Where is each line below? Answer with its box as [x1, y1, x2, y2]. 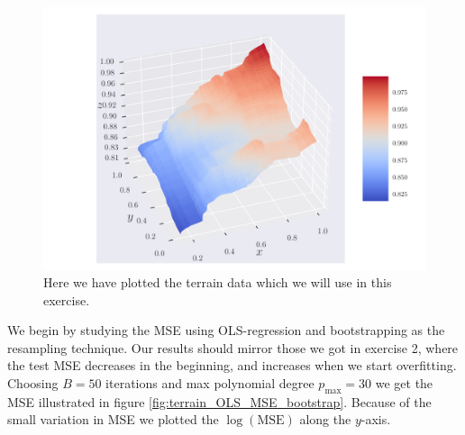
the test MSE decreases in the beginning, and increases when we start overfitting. [7, 356, 457, 375]
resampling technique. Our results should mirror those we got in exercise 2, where [7, 338, 459, 357]
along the [299, 410, 351, 429]
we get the [375, 374, 433, 393]
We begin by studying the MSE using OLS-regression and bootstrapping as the [7, 321, 445, 340]
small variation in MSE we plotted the [7, 410, 219, 429]
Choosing [7, 374, 59, 393]
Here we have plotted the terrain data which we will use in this [43, 273, 392, 292]
